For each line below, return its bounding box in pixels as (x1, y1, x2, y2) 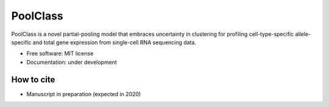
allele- (295, 30, 311, 38)
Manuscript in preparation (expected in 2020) (26, 90, 141, 97)
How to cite (11, 74, 55, 85)
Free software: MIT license (26, 50, 94, 57)
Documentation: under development (26, 58, 117, 66)
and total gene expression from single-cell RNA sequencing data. (32, 38, 196, 46)
